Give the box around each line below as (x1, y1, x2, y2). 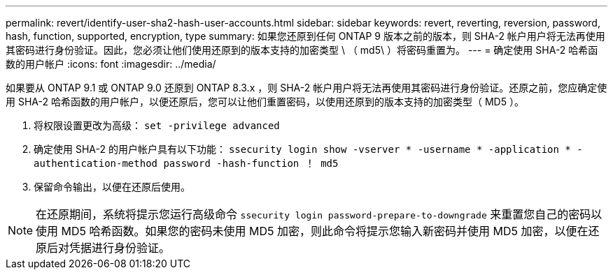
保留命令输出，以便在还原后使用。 (34, 181, 190, 193)
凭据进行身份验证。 (69, 241, 171, 255)
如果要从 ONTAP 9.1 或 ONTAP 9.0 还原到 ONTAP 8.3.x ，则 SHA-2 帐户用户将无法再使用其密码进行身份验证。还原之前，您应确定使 (6, 82, 607, 94)
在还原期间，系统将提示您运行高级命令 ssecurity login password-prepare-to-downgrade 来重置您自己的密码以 (36, 207, 603, 221)
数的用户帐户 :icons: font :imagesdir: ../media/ (6, 58, 216, 70)
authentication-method (34, 158, 158, 169)
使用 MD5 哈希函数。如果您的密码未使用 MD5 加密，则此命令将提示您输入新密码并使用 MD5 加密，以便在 (36, 224, 589, 238)
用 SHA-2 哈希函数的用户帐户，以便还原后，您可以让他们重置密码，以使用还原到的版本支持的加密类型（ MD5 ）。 (6, 96, 524, 107)
